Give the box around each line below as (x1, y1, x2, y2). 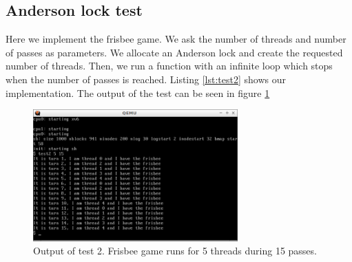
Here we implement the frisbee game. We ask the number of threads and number (6, 32, 346, 46)
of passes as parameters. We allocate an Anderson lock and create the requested (6, 45, 343, 59)
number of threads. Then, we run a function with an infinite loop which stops (6, 58, 333, 73)
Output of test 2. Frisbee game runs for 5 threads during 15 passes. (33, 243, 317, 258)
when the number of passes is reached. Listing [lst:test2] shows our (6, 72, 286, 86)
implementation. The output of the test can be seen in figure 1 (6, 85, 270, 100)
